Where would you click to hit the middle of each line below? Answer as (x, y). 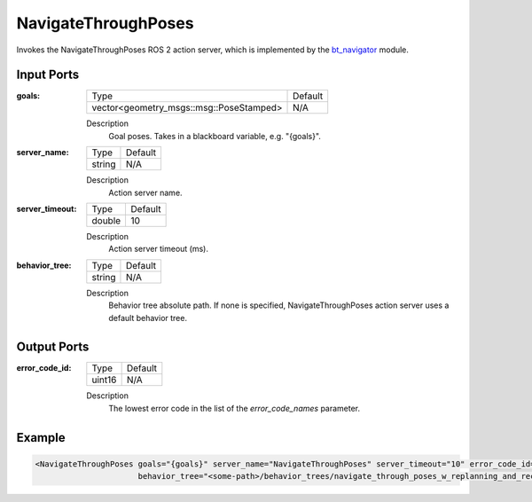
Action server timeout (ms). (158, 249)
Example (41, 438)
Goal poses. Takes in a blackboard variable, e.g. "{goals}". (215, 136)
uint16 (104, 380)
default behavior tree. (148, 318)
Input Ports (48, 75)
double (106, 221)
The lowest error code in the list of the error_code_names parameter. (235, 408)
